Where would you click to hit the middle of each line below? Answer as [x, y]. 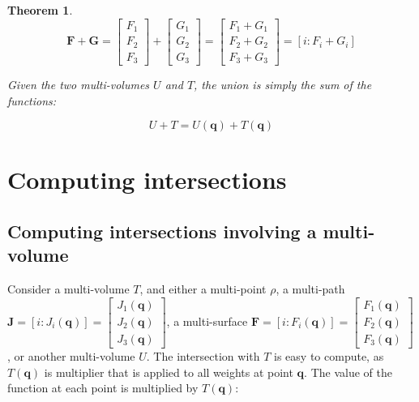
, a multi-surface [207, 321]
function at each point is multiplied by [103, 388]
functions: [32, 100]
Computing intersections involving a [162, 231]
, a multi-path [310, 289]
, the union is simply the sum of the [283, 85]
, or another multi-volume [71, 355]
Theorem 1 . [40, 10]
